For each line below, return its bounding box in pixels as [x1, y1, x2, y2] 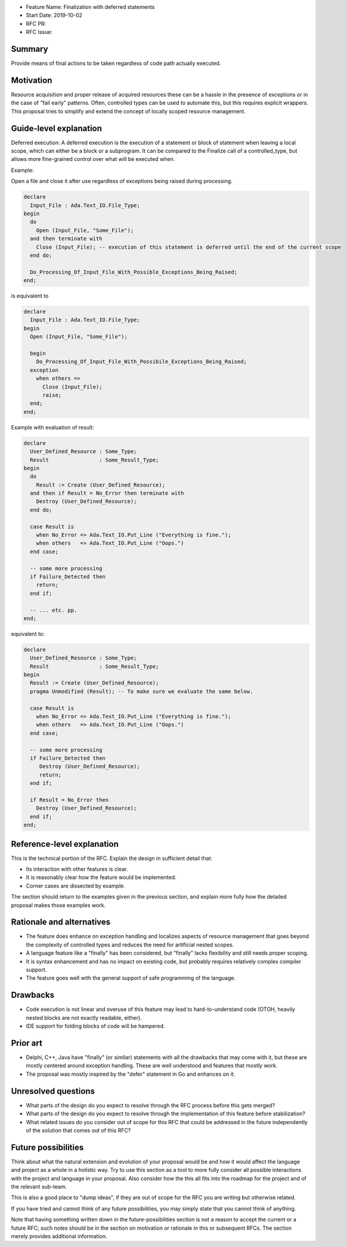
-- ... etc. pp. [30, 607, 78, 614]
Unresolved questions [11, 1086, 95, 1096]
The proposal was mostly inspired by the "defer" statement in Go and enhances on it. [26, 1070, 236, 1078]
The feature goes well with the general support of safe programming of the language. [26, 974, 236, 982]
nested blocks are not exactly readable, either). [26, 1014, 142, 1021]
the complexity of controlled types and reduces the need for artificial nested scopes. [26, 941, 234, 948]
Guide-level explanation [11, 123, 103, 134]
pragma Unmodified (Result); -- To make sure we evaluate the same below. [30, 688, 253, 695]
